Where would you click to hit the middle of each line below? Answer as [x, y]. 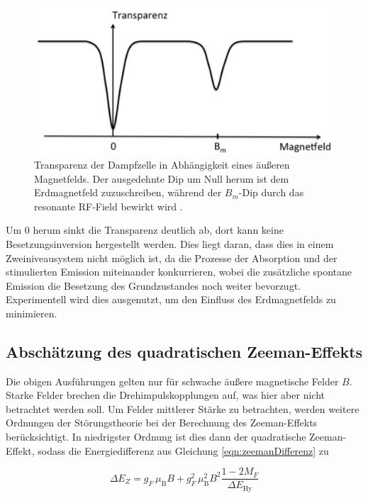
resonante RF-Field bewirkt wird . [108, 206]
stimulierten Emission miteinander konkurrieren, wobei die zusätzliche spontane [179, 272]
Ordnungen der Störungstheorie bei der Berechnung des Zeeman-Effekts [162, 423]
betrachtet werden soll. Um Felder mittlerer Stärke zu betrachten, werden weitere [183, 408]
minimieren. [32, 313]
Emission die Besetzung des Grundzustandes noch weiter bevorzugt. [153, 285]
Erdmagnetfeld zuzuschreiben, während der [128, 192]
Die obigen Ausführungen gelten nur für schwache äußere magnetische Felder [172, 381]
